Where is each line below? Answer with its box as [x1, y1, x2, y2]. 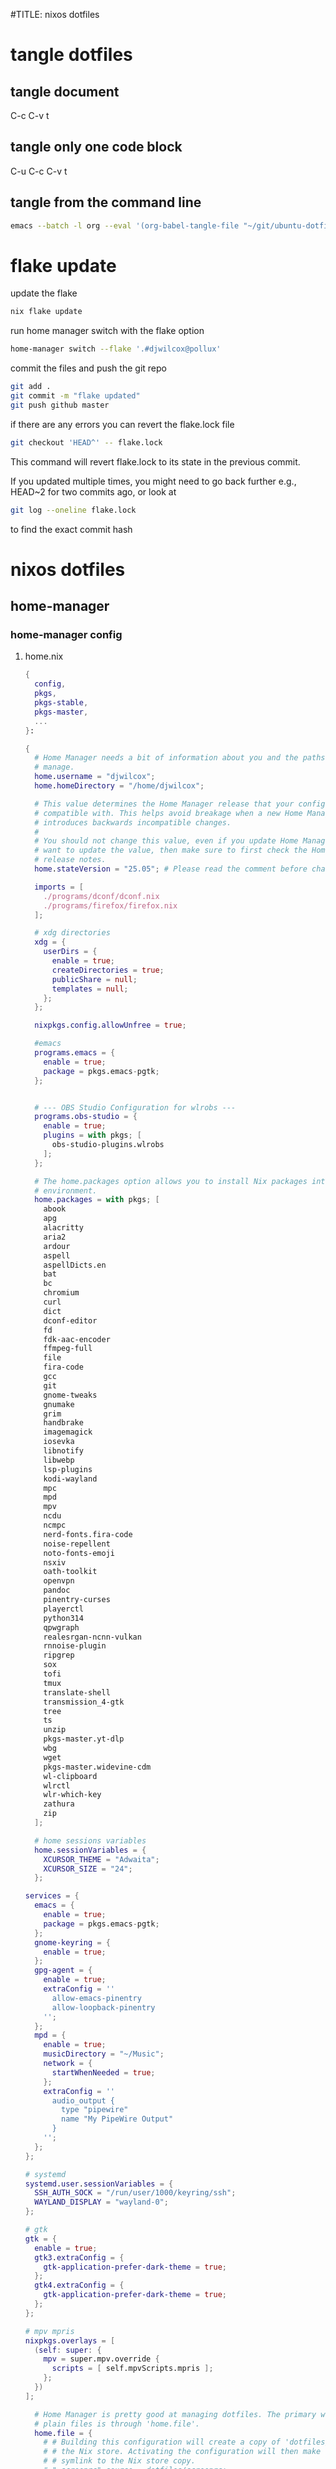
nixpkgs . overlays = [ [24, 2335, 116, 2346]
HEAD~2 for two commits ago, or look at [10, 485, 177, 498]
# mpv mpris [24, 2326, 75, 2336]
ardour [43, 1241, 71, 1251]
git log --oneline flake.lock [10, 505, 137, 515]
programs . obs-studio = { [34, 1112, 138, 1122]
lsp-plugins [43, 1464, 93, 1474]
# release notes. [34, 855, 107, 865]
